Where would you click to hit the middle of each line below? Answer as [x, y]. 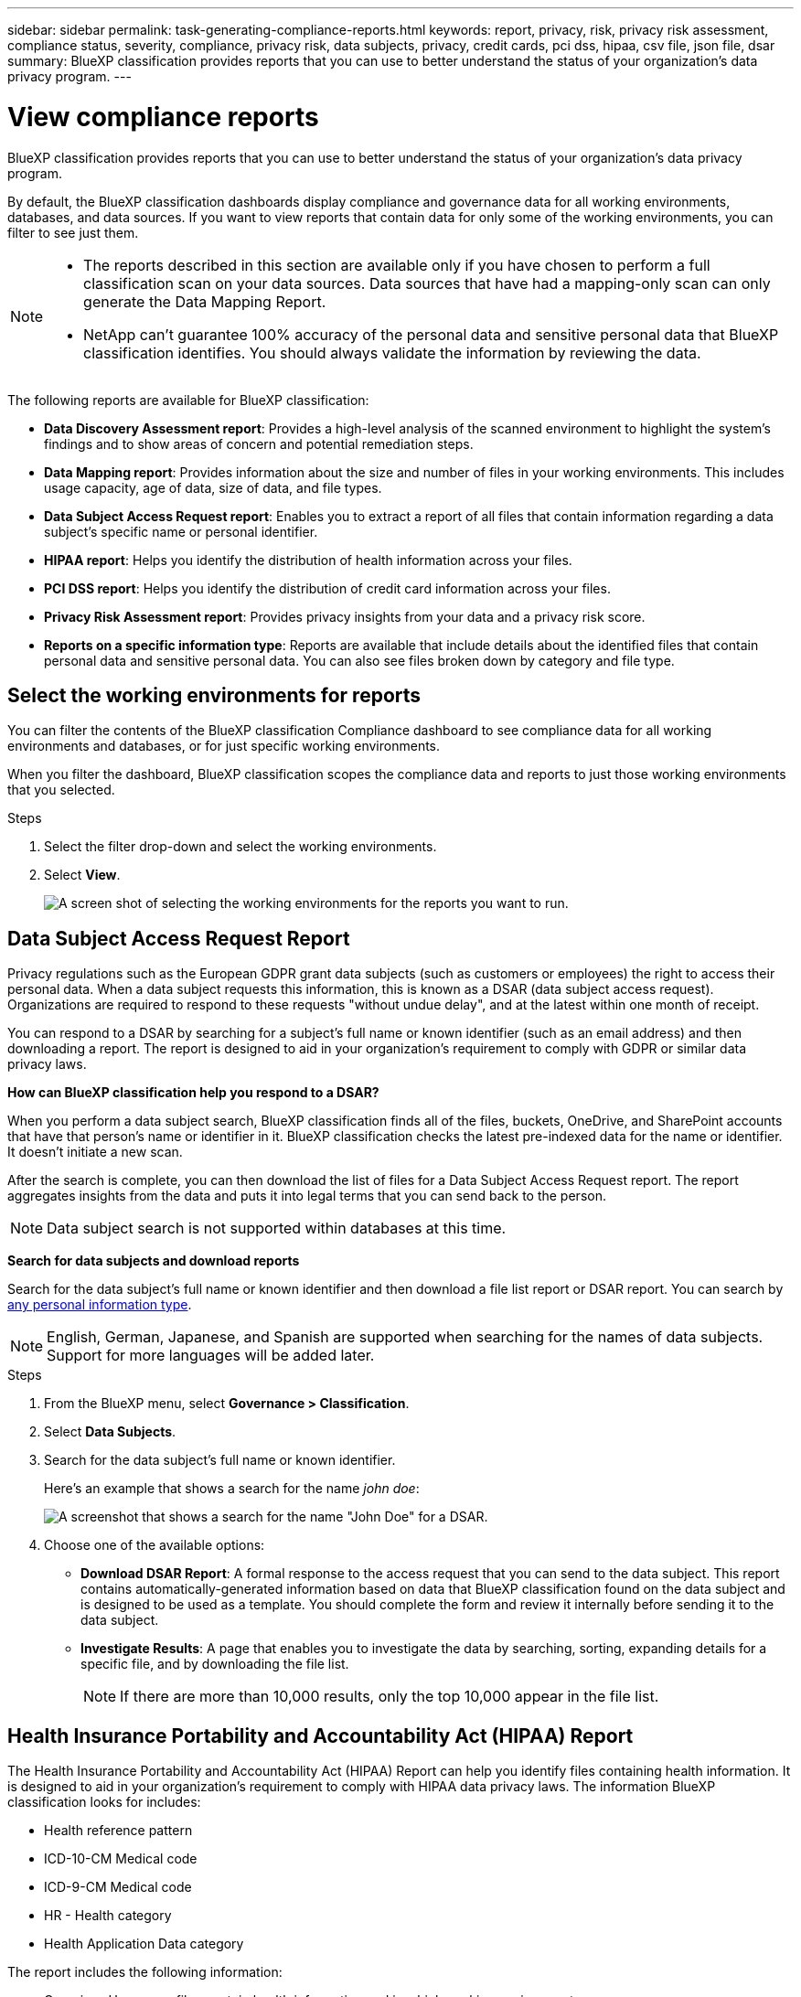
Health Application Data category [144, 1944]
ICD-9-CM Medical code [118, 1887]
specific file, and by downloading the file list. [215, 1664]
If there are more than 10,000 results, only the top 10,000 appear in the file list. [390, 1697]
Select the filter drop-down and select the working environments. [240, 847]
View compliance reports [163, 117]
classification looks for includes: [104, 1802]
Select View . [82, 875]
